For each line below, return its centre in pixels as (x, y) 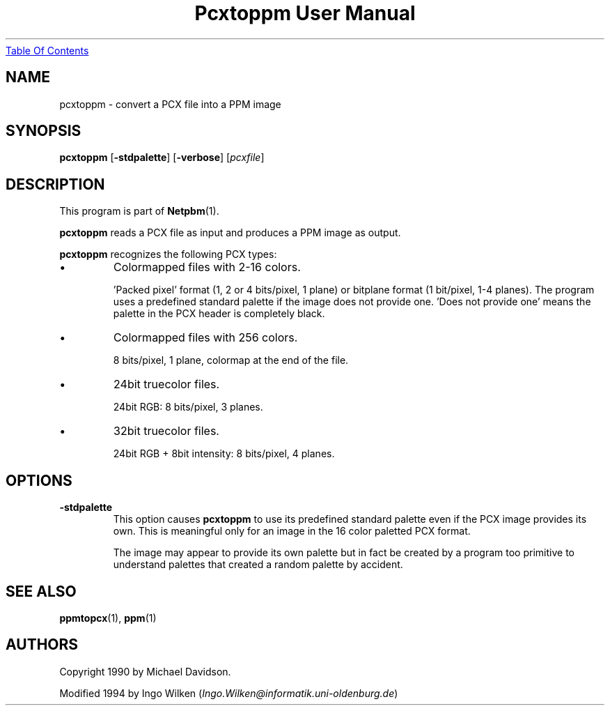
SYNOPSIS (44, 131)
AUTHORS (42, 645)
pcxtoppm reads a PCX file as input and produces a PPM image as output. (230, 233)
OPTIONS (39, 480)
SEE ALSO (41, 591)
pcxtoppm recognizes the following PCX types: (168, 254)
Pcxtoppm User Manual (305, 13)
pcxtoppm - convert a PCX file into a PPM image (170, 104)
